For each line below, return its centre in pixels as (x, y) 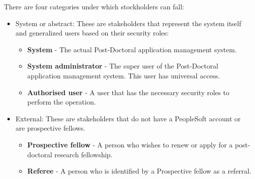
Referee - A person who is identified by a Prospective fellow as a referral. (139, 171)
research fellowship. (83, 154)
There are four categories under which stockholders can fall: (94, 6)
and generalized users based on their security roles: (92, 33)
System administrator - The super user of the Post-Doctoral (123, 66)
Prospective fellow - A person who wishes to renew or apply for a (130, 144)
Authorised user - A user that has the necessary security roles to (128, 92)
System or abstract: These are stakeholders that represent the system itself (128, 23)
